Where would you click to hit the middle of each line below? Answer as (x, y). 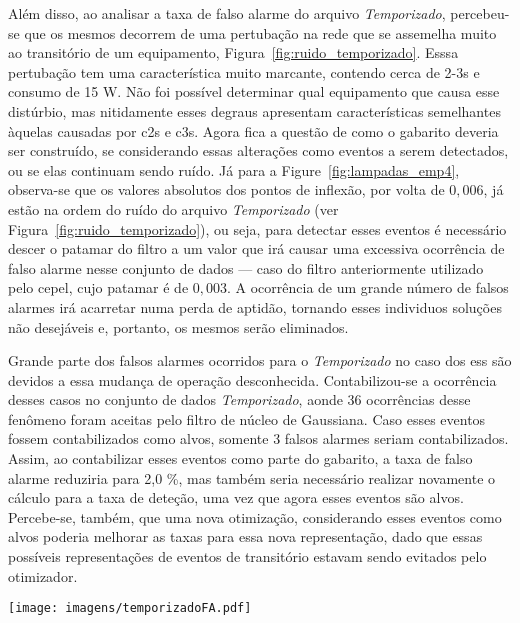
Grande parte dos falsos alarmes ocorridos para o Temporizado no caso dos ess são (260, 360)
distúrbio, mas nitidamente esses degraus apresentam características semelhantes (254, 110)
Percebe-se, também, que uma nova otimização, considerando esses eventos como (255, 516)
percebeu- (480, 13)
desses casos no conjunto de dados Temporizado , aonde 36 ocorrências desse (239, 399)
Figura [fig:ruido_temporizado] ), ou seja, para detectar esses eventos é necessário (257, 228)
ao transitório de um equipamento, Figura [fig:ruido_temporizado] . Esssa (233, 52)
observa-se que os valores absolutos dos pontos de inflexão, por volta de (226, 189)
